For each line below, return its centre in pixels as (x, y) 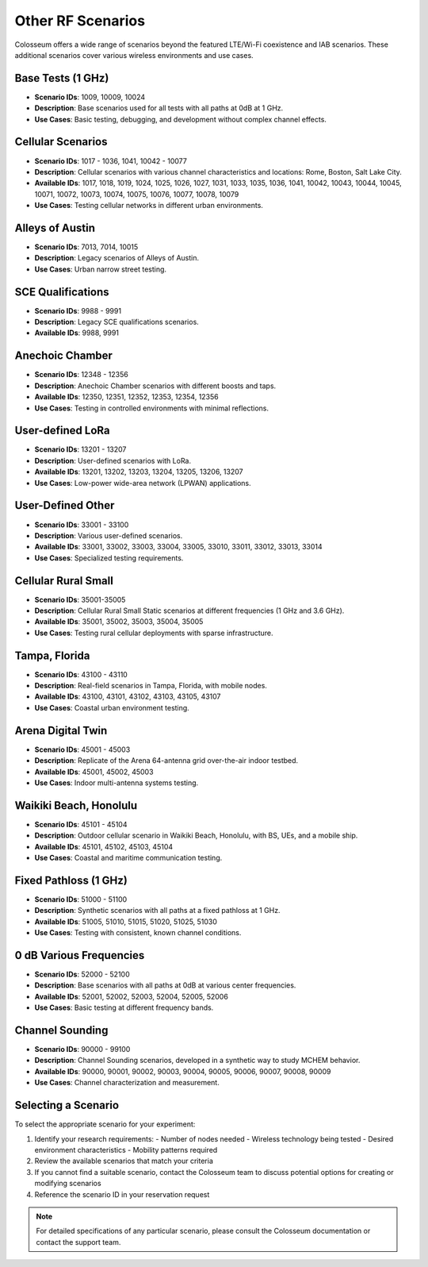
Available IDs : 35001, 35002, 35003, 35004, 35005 (119, 622)
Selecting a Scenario (67, 1105)
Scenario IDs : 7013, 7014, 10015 (86, 247)
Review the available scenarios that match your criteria (124, 1161)
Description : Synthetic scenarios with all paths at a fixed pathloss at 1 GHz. (157, 911)
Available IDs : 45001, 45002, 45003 (94, 772)
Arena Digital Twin (61, 730)
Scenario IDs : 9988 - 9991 (78, 310)
